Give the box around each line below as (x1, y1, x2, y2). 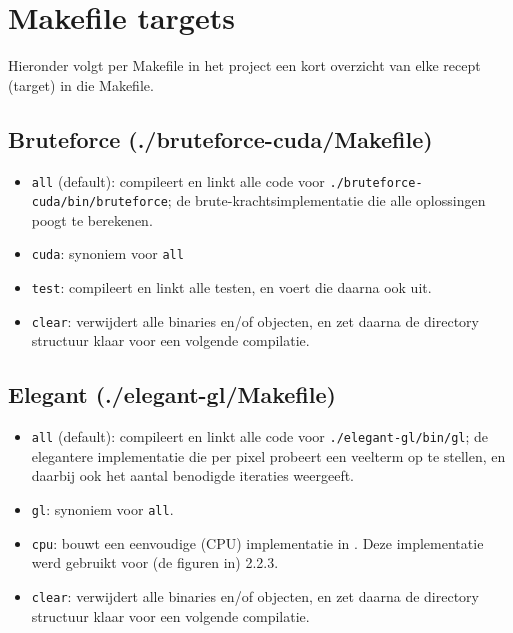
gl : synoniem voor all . (31, 499, 174, 520)
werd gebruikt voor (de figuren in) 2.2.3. (31, 552, 279, 573)
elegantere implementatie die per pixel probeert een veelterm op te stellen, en (31, 445, 506, 466)
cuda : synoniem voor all (31, 243, 184, 264)
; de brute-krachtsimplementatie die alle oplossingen (167, 190, 486, 211)
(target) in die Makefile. (8, 74, 154, 95)
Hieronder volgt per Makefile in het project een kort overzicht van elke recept (8, 55, 481, 76)
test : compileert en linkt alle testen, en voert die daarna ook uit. (31, 277, 432, 298)
